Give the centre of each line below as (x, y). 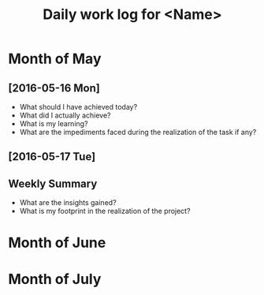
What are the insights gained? (68, 203)
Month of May (55, 59)
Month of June (57, 243)
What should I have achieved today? (78, 107)
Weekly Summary (53, 183)
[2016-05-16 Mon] (54, 88)
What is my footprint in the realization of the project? (105, 211)
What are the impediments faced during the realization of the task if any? (138, 132)
